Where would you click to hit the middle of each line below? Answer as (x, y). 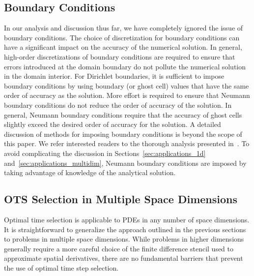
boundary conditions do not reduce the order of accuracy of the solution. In (118, 105)
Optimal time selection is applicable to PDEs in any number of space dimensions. (127, 219)
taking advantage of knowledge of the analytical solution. (90, 172)
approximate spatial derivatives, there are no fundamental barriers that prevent (124, 258)
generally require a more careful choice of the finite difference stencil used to (119, 248)
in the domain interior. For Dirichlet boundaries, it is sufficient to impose (114, 76)
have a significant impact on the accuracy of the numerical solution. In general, (123, 47)
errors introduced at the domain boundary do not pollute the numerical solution (125, 66)
